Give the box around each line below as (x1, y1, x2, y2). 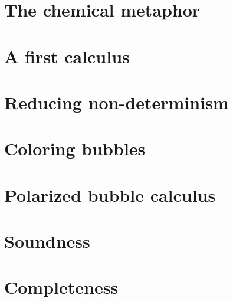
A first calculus (4, 44, 130, 68)
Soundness (4, 229, 90, 253)
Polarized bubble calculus (4, 182, 216, 206)
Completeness (4, 275, 119, 299)
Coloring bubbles (4, 136, 146, 160)
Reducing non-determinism (4, 90, 229, 114)
